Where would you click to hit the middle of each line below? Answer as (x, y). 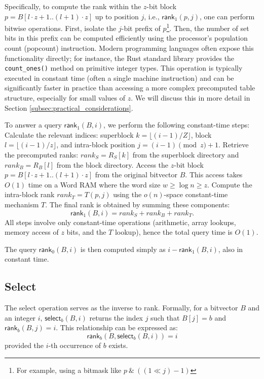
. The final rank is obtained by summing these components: (138, 204)
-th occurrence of (75, 345)
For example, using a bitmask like (69, 370)
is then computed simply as (123, 249)
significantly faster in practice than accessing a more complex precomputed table (130, 88)
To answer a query (33, 125)
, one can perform (227, 16)
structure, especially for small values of (65, 98)
